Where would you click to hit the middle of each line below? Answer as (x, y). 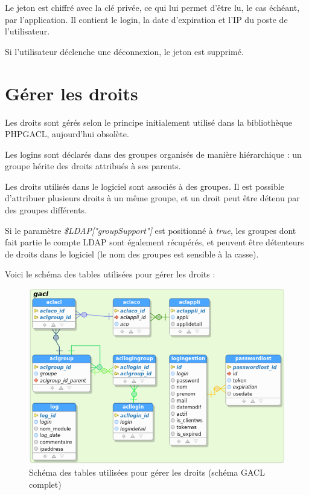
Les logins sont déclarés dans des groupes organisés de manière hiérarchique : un (153, 154)
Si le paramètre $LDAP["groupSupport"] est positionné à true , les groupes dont (151, 230)
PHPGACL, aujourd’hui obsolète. (67, 134)
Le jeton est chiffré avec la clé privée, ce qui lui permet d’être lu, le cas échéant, (152, 7)
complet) (45, 484)
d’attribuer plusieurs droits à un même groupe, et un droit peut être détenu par (152, 198)
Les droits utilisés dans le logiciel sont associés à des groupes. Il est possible (145, 186)
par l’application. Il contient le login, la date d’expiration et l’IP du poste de (146, 19)
